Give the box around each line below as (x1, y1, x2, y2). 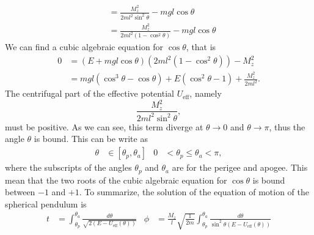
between (5, 185, 35, 198)
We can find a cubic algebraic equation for (5, 40, 164, 53)
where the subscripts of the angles (5, 161, 132, 174)
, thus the (269, 120, 305, 133)
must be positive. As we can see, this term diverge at (5, 120, 203, 133)
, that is (186, 40, 216, 53)
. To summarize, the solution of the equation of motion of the (79, 185, 310, 198)
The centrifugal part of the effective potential (5, 87, 174, 100)
